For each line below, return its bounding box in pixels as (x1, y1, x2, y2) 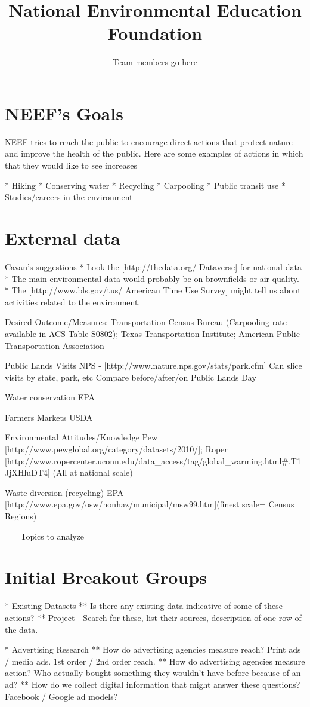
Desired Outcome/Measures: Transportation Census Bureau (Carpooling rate (5, 316, 287, 328)
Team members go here (112, 56, 198, 68)
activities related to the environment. (5, 295, 141, 308)
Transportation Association (5, 339, 104, 351)
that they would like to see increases (5, 159, 137, 172)
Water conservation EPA (5, 391, 95, 403)
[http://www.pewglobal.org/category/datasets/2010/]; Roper (5, 443, 228, 455)
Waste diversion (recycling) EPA (5, 486, 124, 498)
